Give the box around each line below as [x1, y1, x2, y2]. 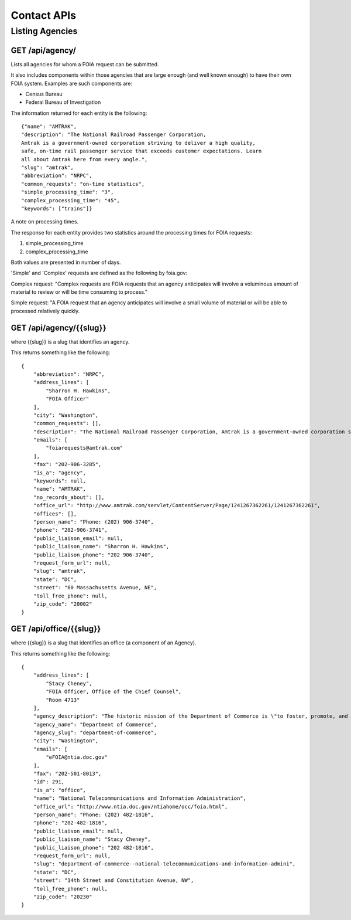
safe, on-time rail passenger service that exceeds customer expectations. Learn [21, 148, 262, 155]
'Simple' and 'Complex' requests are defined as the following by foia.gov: [11, 270, 187, 277]
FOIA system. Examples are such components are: [11, 80, 133, 87]
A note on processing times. [11, 218, 79, 225]
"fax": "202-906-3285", [33, 461, 102, 468]
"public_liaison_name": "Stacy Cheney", [33, 836, 152, 843]
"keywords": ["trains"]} [21, 205, 92, 212]
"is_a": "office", [33, 786, 87, 793]
